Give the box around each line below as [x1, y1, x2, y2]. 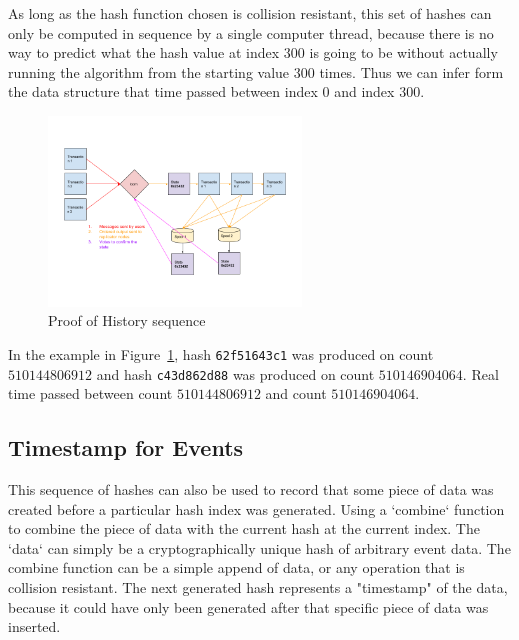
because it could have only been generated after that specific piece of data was [8, 596, 489, 617]
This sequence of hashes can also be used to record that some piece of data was [8, 479, 494, 500]
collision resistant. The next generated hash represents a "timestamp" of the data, [8, 577, 508, 598]
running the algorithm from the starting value [8, 61, 290, 82]
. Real [462, 363, 499, 384]
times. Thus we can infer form [319, 61, 504, 82]
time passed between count [8, 383, 173, 404]
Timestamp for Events [8, 432, 244, 463]
